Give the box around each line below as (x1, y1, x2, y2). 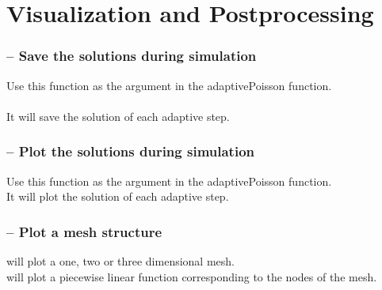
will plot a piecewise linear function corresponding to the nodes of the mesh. (6, 268, 377, 284)
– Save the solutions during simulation (6, 46, 257, 66)
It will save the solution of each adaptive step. (6, 107, 230, 124)
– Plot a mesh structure (6, 221, 162, 241)
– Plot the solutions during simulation (6, 141, 254, 161)
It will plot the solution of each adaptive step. (6, 188, 229, 205)
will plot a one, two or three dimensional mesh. (6, 253, 235, 269)
